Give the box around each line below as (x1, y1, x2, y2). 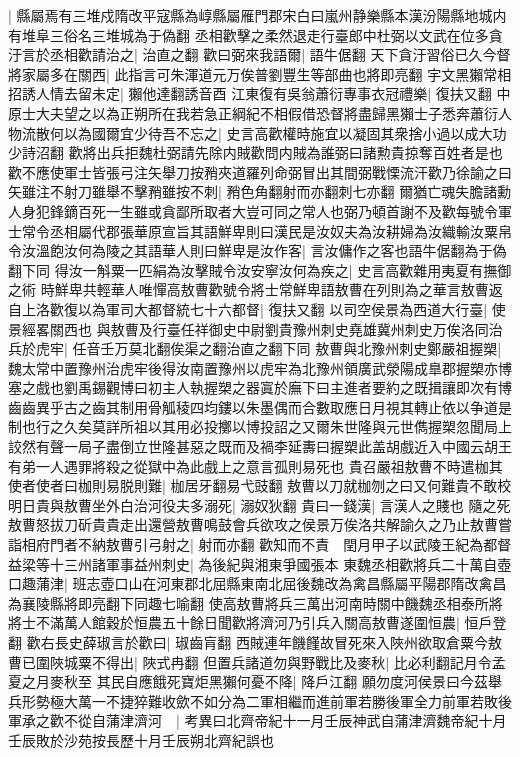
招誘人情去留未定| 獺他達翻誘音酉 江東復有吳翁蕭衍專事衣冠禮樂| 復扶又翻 (8, 83, 492, 104)
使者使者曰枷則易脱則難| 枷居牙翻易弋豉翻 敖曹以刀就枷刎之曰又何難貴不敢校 (8, 475, 512, 496)
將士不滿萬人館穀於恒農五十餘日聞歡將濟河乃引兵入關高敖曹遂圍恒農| (8, 612, 460, 633)
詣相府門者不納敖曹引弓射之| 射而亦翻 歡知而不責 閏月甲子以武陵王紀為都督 (8, 534, 512, 555)
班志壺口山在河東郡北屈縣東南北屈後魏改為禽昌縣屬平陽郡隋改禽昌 (72, 573, 507, 594)
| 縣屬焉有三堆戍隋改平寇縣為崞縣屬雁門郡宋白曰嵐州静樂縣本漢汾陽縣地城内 (8, 5, 507, 25)
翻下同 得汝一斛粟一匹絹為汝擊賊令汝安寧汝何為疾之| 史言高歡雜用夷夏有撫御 (8, 259, 512, 280)
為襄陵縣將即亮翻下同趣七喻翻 (8, 592, 204, 613)
